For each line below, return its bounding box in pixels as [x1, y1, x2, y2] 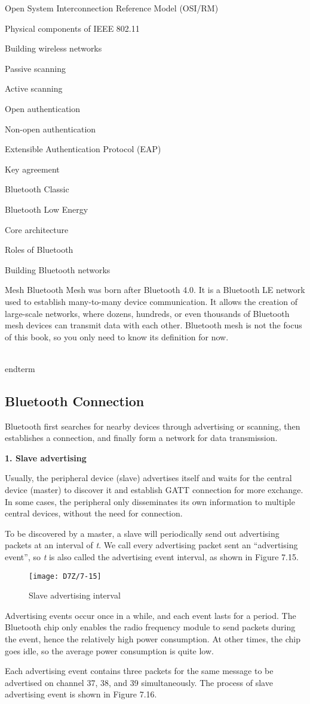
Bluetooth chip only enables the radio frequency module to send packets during [5, 621, 296, 633]
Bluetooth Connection [5, 391, 145, 410]
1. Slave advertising [5, 451, 87, 464]
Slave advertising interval [29, 589, 121, 602]
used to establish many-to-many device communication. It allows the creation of [5, 295, 297, 307]
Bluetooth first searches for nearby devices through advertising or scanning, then [5, 419, 300, 432]
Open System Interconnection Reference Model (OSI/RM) [5, 2, 219, 14]
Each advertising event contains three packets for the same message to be [5, 664, 274, 677]
